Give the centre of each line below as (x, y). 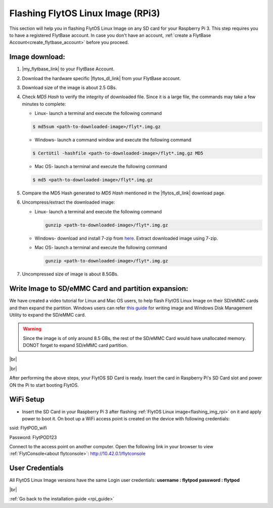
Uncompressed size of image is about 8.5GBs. (70, 274)
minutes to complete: (44, 104)
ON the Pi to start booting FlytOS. (44, 385)
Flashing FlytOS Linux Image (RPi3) (85, 13)
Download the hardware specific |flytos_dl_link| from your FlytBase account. (102, 78)
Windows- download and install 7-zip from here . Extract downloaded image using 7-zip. (126, 238)
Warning (32, 329)
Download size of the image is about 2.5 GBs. (70, 88)
